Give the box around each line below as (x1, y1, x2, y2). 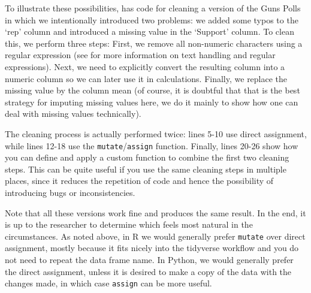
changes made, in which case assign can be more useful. (5, 277, 212, 289)
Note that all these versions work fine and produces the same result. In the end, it (5, 206, 306, 219)
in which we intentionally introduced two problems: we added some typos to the (5, 13, 298, 26)
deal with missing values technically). (5, 107, 141, 120)
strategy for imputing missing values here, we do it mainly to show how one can (5, 95, 298, 108)
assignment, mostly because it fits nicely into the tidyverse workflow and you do (5, 241, 299, 254)
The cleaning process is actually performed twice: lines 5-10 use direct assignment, (5, 127, 307, 140)
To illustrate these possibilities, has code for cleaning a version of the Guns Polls (5, 2, 301, 14)
